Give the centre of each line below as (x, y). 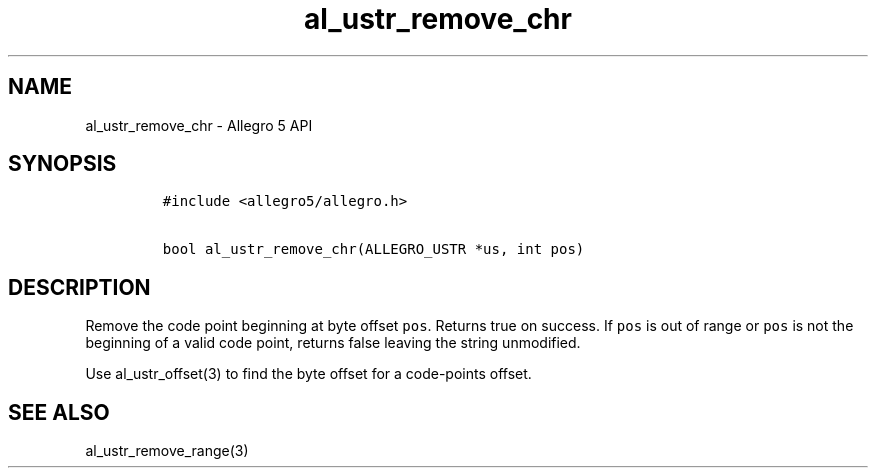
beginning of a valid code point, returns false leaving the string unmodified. (333, 343)
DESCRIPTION (79, 287)
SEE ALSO (59, 412)
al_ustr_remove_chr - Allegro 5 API (199, 125)
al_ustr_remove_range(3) (167, 451)
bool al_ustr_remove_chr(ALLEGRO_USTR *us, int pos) (373, 249)
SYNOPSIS (62, 164)
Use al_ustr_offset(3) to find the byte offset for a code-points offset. (308, 374)
